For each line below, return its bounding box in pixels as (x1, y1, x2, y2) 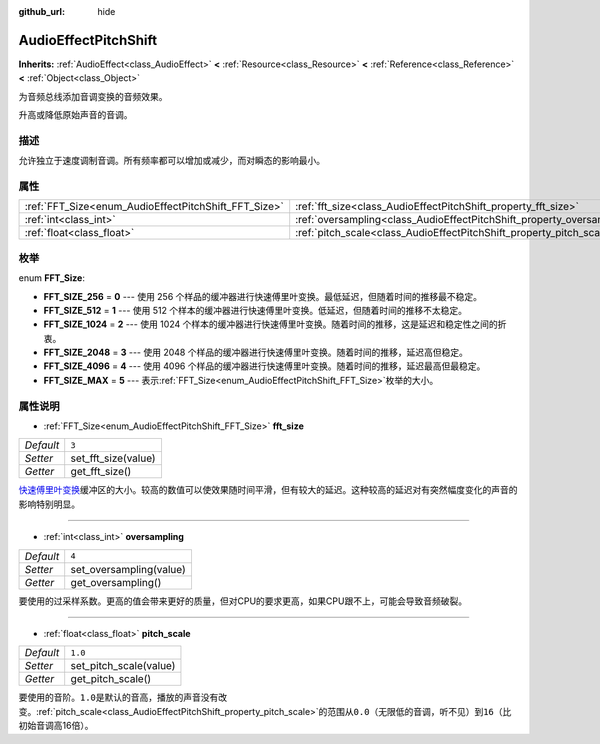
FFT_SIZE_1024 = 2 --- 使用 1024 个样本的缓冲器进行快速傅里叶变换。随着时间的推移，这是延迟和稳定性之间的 (43, 318, 499, 330)
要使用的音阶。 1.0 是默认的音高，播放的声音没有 (18, 691, 219, 704)
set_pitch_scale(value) (70, 659, 176, 673)
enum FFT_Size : (18, 272, 85, 284)
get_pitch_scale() (70, 672, 152, 686)
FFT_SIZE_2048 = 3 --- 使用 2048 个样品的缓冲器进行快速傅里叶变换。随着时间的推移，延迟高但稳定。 (43, 346, 469, 359)
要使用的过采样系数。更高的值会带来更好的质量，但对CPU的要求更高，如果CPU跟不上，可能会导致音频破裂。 (18, 595, 468, 607)
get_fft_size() (70, 465, 132, 479)
